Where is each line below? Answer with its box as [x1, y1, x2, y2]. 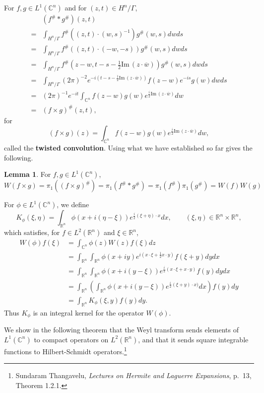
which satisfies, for [4, 227, 60, 237]
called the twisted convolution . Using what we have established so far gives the [4, 143, 253, 153]
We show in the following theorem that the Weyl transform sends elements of [4, 324, 239, 335]
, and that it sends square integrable [138, 334, 249, 344]
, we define [57, 199, 89, 210]
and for [65, 2, 87, 12]
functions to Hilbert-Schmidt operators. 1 [4, 344, 127, 356]
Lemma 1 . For [4, 169, 51, 179]
